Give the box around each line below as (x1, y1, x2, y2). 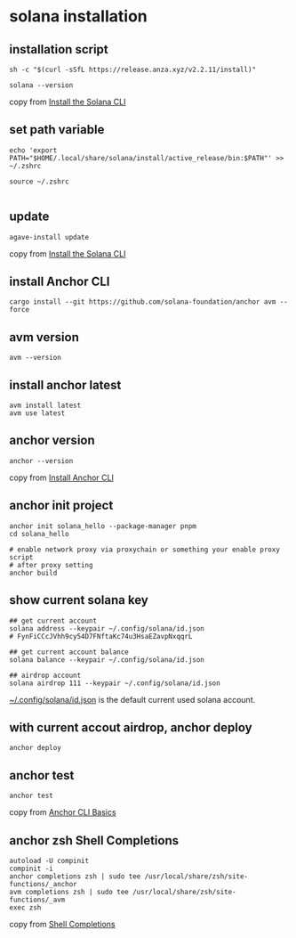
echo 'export (9, 145, 58, 155)
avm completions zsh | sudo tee (9, 887, 129, 896)
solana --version (9, 81, 74, 90)
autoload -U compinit (9, 856, 90, 865)
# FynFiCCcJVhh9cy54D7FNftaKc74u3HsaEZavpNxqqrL (9, 632, 193, 640)
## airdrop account (9, 671, 82, 680)
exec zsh (9, 902, 42, 912)
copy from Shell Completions (9, 918, 116, 929)
